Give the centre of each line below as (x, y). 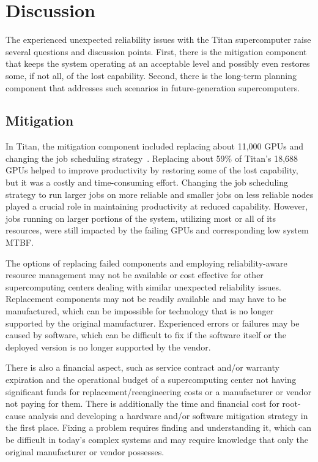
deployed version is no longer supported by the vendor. (108, 346)
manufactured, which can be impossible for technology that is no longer (140, 311)
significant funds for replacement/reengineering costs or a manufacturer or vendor (159, 391)
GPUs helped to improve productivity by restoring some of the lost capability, (152, 170)
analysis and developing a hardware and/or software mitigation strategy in (168, 415)
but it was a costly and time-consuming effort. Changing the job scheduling (147, 182)
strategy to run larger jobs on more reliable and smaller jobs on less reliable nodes (160, 194)
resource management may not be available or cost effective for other (135, 275)
